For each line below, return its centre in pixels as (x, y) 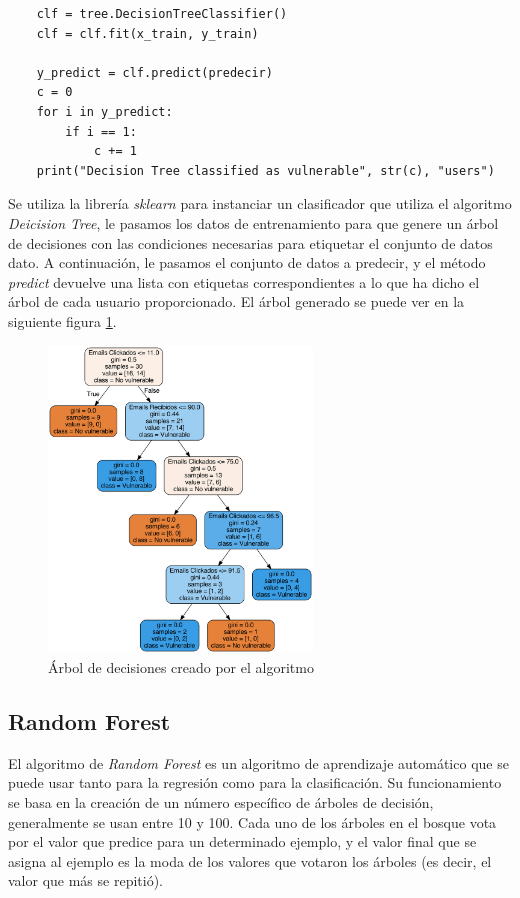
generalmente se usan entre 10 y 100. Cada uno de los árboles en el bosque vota (252, 821)
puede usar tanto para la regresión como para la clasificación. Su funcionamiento (255, 782)
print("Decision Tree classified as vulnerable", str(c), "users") (265, 170)
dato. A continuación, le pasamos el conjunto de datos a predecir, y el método (247, 262)
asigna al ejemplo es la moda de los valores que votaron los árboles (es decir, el (250, 860)
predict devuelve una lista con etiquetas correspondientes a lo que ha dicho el (244, 281)
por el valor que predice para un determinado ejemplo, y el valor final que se (242, 841)
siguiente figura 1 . (62, 320)
